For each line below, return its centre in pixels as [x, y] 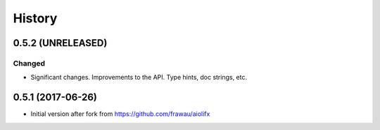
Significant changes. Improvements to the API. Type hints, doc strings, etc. [139, 78]
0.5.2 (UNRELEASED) [60, 43]
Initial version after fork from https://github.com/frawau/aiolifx [120, 114]
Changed [29, 63]
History [35, 18]
